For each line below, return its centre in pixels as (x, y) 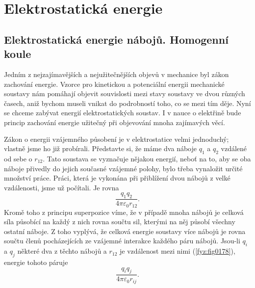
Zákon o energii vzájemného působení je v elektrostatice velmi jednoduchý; (116, 139)
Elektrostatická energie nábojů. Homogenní (116, 39)
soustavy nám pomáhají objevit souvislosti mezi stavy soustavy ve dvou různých (125, 93)
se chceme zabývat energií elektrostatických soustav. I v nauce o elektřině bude (123, 113)
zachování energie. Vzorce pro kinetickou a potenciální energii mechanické (114, 84)
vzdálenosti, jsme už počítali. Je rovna (62, 187)
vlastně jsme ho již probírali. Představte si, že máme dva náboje (100, 148)
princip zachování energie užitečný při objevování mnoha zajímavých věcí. (115, 122)
